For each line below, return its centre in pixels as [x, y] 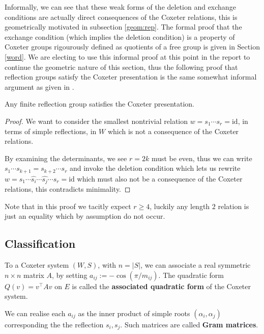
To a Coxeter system [37, 265]
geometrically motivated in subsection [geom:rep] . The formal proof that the [123, 27]
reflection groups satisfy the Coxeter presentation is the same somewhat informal [131, 77]
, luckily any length [180, 206]
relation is [233, 206]
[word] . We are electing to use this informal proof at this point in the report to [127, 56]
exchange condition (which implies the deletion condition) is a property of [120, 36]
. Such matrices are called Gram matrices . [189, 324]
